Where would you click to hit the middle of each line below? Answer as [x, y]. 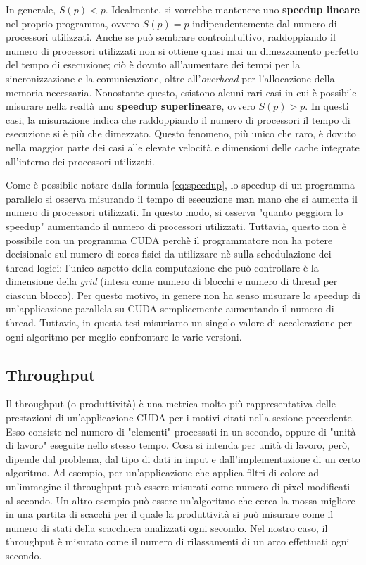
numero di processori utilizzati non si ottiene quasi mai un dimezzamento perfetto [182, 50]
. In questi [327, 106]
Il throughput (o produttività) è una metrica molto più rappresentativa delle [171, 404]
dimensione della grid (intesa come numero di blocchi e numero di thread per [172, 281]
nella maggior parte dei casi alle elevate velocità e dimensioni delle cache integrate [183, 147]
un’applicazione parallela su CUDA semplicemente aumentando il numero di [170, 309]
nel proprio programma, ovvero [72, 23]
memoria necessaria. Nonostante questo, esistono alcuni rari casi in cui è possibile [181, 92]
